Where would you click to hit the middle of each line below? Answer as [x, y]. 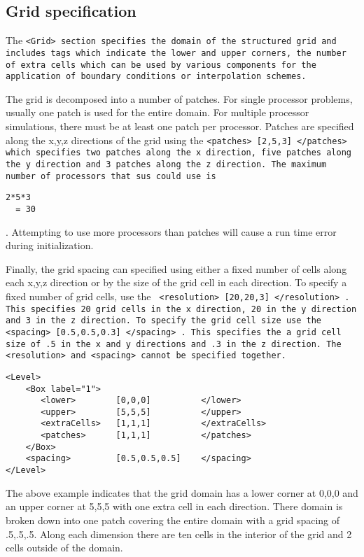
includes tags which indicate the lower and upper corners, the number [176, 53]
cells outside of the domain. [64, 548]
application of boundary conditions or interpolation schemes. [156, 77]
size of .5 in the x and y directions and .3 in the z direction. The [174, 344]
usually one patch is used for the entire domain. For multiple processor [157, 112]
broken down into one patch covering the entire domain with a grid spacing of [173, 520]
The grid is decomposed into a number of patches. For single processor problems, [179, 98]
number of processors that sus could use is [111, 176]
